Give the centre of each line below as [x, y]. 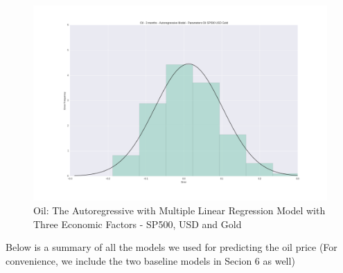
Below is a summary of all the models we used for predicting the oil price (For [171, 247]
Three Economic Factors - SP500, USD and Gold [138, 224]
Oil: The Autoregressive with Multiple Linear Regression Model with [179, 210]
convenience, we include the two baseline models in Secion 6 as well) [150, 260]
